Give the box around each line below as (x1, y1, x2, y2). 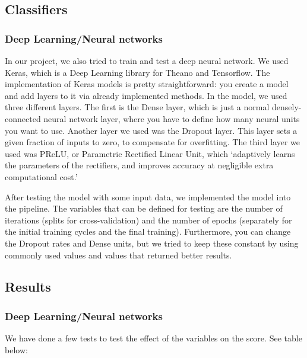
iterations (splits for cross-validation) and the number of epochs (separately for (5, 213, 292, 226)
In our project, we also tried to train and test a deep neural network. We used (5, 55, 289, 66)
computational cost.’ (5, 170, 78, 183)
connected (5, 112, 41, 124)
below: (5, 343, 28, 356)
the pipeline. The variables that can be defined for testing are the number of (5, 202, 283, 215)
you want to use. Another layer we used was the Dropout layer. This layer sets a (5, 124, 297, 136)
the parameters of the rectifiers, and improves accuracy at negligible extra (5, 159, 274, 171)
